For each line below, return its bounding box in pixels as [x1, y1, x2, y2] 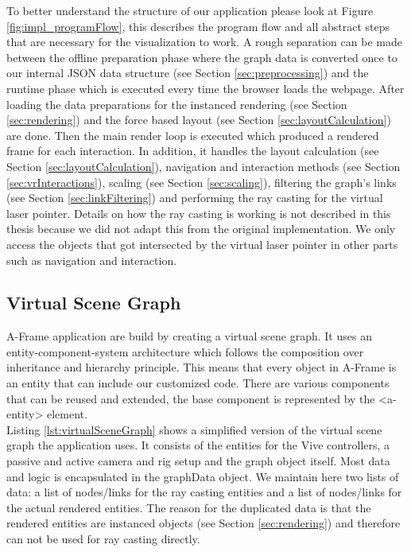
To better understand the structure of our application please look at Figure [6, 2, 374, 18]
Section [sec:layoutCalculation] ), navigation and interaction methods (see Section [6, 157, 401, 174]
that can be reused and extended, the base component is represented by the [6, 390, 375, 406]
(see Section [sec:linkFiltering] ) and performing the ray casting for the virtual [6, 189, 383, 206]
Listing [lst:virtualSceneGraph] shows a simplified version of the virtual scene [6, 421, 382, 437]
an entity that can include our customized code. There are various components [6, 375, 390, 391]
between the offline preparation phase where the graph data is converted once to [6, 49, 397, 65]
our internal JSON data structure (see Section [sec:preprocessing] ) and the [6, 64, 369, 81]
